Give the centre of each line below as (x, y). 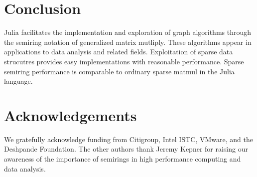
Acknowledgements (70, 115)
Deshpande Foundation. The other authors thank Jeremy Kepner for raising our (126, 149)
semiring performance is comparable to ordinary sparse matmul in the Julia (119, 71)
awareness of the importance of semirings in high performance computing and (123, 159)
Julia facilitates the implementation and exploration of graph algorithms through (128, 32)
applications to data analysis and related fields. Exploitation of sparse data (119, 52)
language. (18, 81)
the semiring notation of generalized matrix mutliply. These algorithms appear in (128, 42)
